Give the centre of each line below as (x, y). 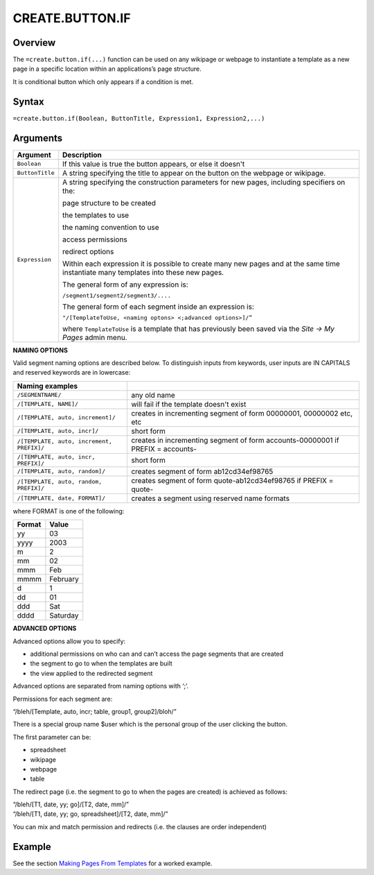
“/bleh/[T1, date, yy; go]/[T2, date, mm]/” (71, 804)
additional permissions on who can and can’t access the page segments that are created (157, 654)
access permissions (95, 239)
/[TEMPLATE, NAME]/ (48, 404)
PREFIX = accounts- (164, 449)
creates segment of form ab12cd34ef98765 (202, 471)
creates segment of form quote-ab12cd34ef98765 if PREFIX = (232, 480)
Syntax (28, 102)
